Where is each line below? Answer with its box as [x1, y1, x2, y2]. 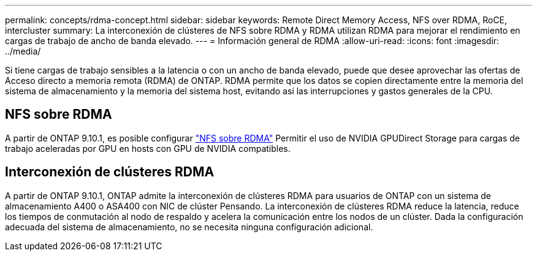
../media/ [5, 46, 41, 56]
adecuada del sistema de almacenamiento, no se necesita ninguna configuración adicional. [5, 221, 373, 232]
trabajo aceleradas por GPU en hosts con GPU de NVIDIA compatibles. [5, 143, 291, 154]
